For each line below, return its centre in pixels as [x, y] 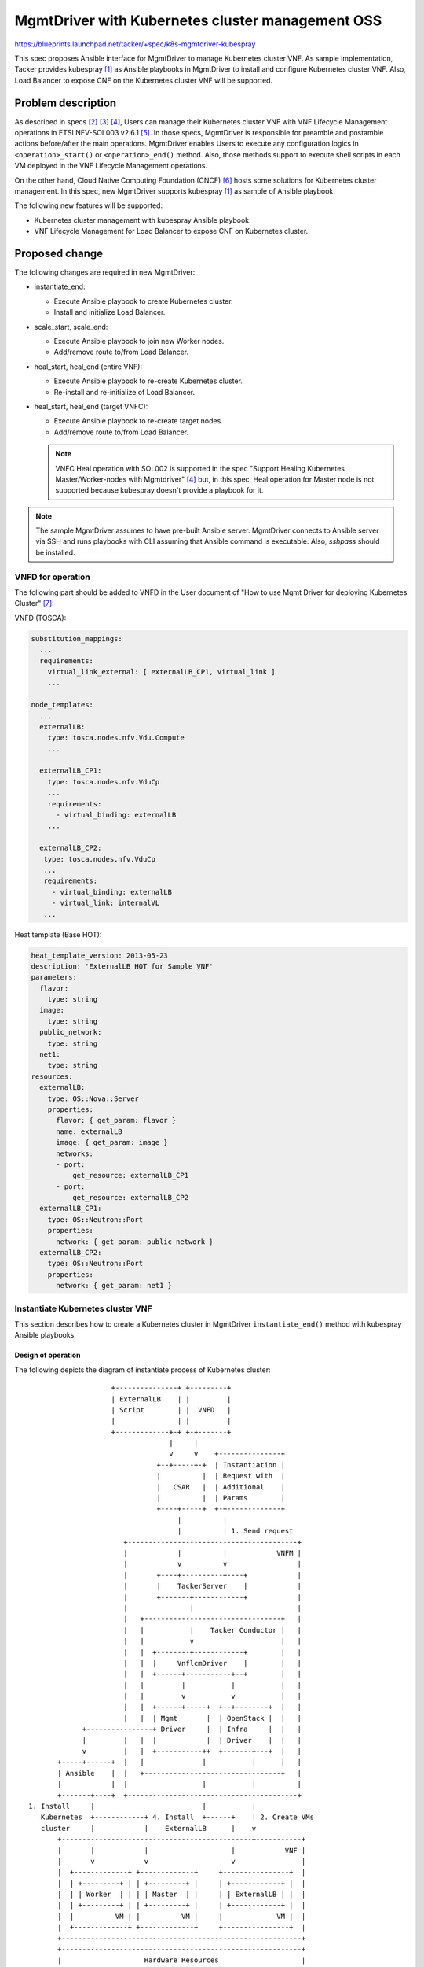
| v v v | [182, 1861]
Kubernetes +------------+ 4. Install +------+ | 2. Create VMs [177, 1817]
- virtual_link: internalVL [106, 903]
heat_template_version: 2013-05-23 [99, 955]
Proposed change [59, 253]
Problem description [66, 103]
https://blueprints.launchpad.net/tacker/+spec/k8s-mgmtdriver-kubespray [135, 44]
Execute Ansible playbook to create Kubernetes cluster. [143, 301]
